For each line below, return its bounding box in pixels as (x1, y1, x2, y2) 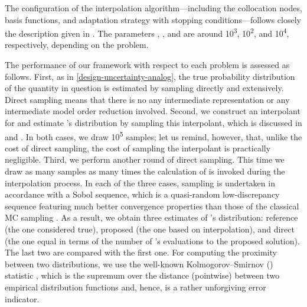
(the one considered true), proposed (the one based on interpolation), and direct (5, 223, 295, 235)
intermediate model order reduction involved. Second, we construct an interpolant (5, 105, 301, 117)
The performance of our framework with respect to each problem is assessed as (5, 59, 290, 71)
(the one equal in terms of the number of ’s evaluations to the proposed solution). (5, 234, 300, 247)
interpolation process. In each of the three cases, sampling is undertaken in (5, 176, 275, 189)
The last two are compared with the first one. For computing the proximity (5, 246, 277, 258)
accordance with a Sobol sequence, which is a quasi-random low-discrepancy (5, 188, 280, 201)
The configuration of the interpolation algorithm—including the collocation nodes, (5, 2, 302, 14)
